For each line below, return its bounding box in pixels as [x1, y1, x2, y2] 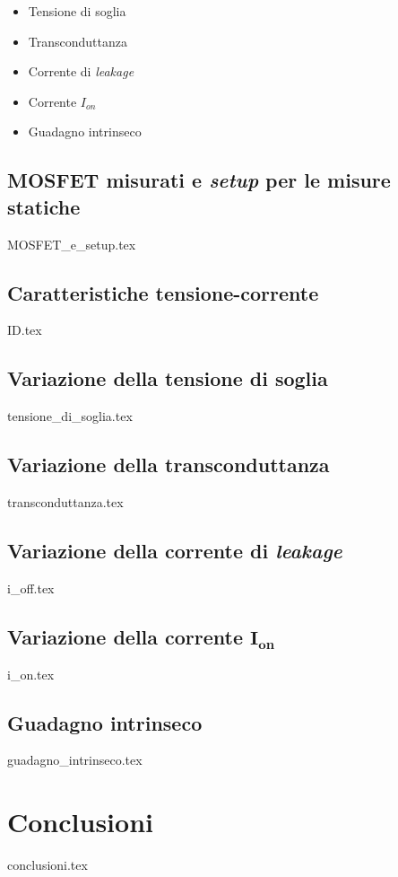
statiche [7, 192, 81, 220]
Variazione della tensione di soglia [7, 364, 328, 392]
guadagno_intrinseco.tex [7, 750, 143, 769]
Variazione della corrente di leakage [7, 536, 342, 564]
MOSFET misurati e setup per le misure [7, 166, 391, 194]
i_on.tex [7, 664, 55, 683]
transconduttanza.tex [7, 492, 124, 511]
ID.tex [7, 320, 42, 339]
